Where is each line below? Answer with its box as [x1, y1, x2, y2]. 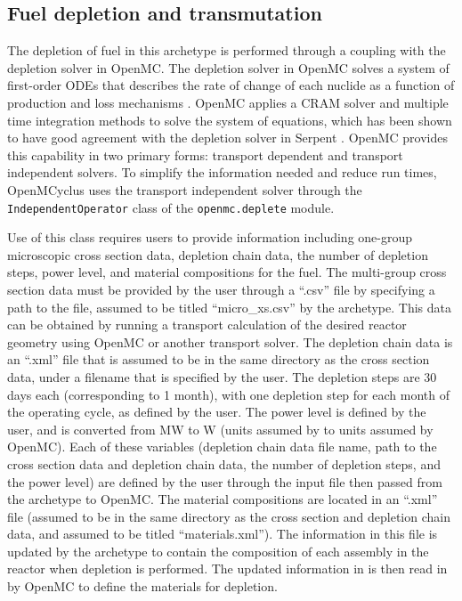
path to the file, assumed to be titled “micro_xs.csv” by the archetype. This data [7, 297, 451, 316]
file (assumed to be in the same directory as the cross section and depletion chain [7, 507, 450, 525]
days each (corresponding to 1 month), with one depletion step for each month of [7, 385, 450, 403]
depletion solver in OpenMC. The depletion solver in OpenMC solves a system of [7, 58, 450, 77]
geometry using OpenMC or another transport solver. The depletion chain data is [7, 332, 453, 351]
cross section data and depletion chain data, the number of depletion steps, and [7, 454, 441, 473]
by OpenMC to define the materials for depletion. [7, 577, 278, 596]
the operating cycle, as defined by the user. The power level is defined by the [7, 402, 426, 421]
